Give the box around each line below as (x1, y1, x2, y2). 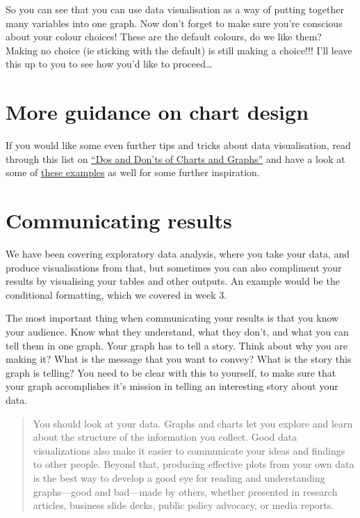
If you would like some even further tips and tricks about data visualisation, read (6, 138, 351, 152)
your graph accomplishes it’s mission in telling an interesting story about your (6, 379, 338, 393)
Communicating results (6, 206, 232, 235)
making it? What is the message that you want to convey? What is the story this (6, 352, 352, 366)
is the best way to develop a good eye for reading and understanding (33, 470, 325, 485)
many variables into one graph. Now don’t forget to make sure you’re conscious (6, 15, 343, 30)
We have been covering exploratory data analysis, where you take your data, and (6, 246, 350, 260)
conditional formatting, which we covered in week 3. (6, 287, 227, 301)
